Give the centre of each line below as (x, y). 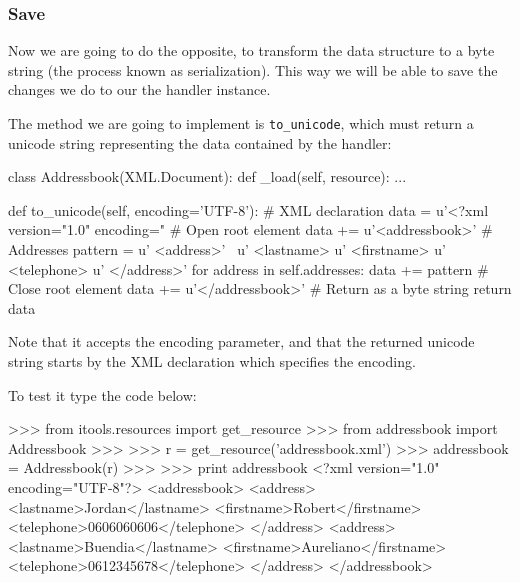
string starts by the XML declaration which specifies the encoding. (212, 361)
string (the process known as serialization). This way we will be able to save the (253, 69)
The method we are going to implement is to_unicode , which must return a (241, 123)
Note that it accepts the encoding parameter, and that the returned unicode (241, 341)
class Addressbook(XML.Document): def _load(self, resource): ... (207, 176)
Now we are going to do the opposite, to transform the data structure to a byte (251, 50)
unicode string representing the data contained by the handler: (200, 142)
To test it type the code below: (102, 394)
